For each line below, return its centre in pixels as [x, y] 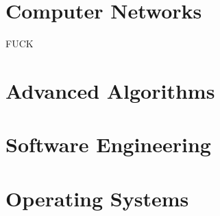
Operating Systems [97, 198]
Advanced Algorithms [110, 90]
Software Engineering [108, 144]
